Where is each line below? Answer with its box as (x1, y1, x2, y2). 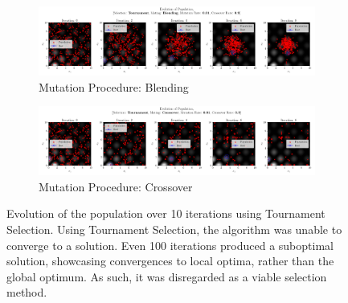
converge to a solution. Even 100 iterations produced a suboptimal (6, 236, 334, 253)
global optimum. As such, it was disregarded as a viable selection (6, 268, 327, 285)
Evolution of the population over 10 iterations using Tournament (6, 205, 325, 222)
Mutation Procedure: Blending (39, 78, 189, 95)
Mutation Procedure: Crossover (39, 178, 193, 194)
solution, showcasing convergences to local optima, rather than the (6, 252, 334, 269)
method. (6, 284, 47, 301)
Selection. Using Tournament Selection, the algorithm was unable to (6, 220, 342, 237)
